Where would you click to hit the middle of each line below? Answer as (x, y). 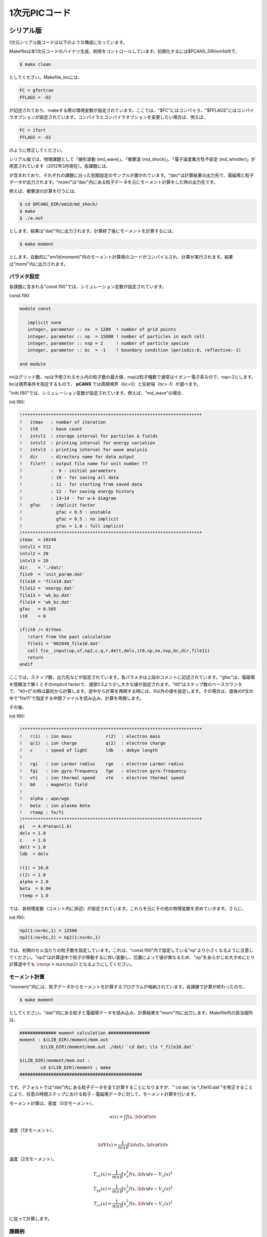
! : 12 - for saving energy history (77, 491)
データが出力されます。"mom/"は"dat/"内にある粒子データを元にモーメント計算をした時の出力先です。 (113, 182)
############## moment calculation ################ (85, 1033)
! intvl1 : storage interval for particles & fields (89, 436)
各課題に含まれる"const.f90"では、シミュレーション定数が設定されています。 (88, 286)
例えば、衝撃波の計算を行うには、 (44, 191)
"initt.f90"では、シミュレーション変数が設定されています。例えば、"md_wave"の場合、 (97, 393)
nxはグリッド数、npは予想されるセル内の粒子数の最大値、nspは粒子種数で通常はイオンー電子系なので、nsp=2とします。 (133, 377)
